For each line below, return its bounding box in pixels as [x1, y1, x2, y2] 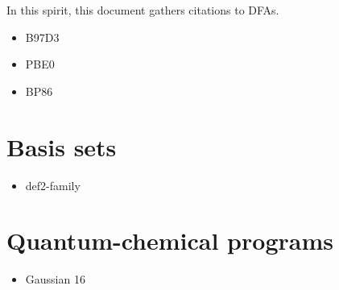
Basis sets [6, 130, 117, 163]
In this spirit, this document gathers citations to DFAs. [6, 2, 279, 18]
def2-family [25, 176, 81, 193]
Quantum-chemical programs [6, 224, 333, 257]
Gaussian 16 [25, 271, 85, 288]
